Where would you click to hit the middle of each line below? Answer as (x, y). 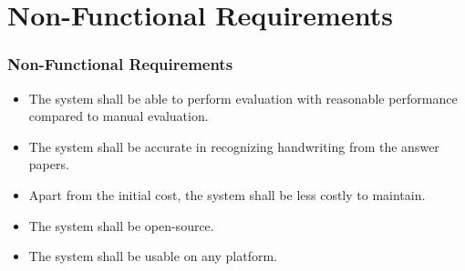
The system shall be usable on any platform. (153, 256)
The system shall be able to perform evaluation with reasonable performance (243, 98)
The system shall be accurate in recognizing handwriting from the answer (234, 146)
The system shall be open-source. (121, 225)
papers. (49, 164)
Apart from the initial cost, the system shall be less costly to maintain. (227, 194)
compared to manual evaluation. (119, 116)
